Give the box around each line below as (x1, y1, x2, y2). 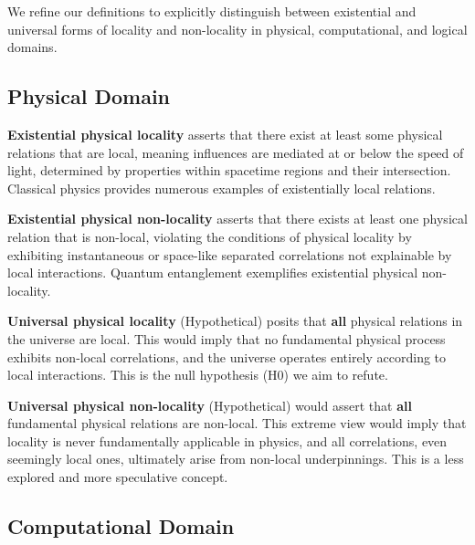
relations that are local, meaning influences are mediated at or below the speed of (7, 142, 464, 162)
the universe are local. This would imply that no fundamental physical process (7, 329, 446, 348)
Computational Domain (7, 512, 235, 540)
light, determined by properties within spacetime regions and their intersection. (7, 161, 451, 180)
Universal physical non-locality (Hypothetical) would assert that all (7, 395, 412, 414)
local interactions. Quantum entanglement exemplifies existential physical (7, 263, 418, 282)
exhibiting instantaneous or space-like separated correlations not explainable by (7, 245, 452, 264)
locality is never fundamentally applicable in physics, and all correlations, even (7, 431, 448, 450)
